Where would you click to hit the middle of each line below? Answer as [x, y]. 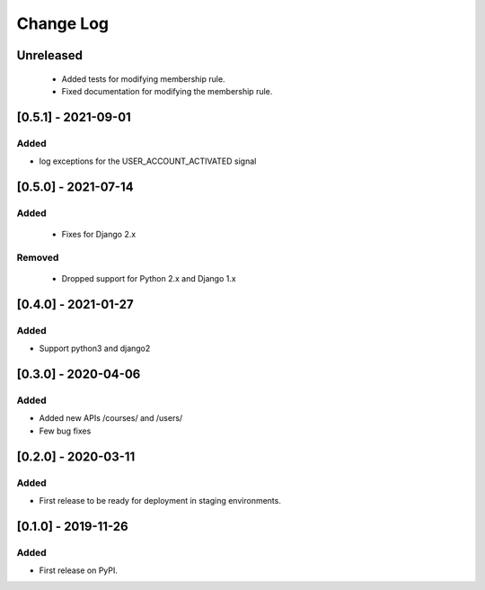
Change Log [63, 23]
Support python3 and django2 [95, 349]
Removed [38, 257]
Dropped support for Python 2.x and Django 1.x [149, 279]
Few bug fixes [65, 431]
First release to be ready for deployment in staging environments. [160, 500]
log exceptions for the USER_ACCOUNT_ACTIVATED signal [148, 161]
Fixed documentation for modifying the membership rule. [167, 91]
